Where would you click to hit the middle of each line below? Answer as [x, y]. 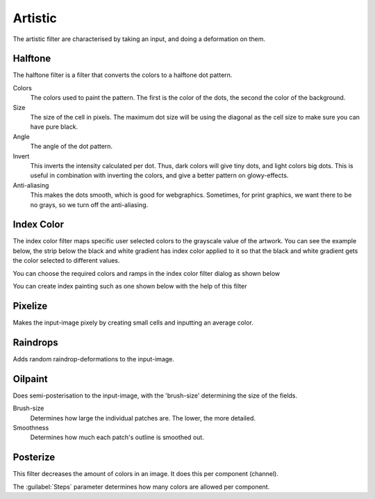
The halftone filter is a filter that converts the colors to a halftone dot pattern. [123, 75]
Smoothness [31, 427]
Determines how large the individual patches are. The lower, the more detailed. [143, 418]
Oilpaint [30, 379]
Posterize [34, 458]
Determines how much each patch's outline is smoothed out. [117, 437]
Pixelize [30, 306]
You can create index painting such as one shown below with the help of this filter [130, 286]
